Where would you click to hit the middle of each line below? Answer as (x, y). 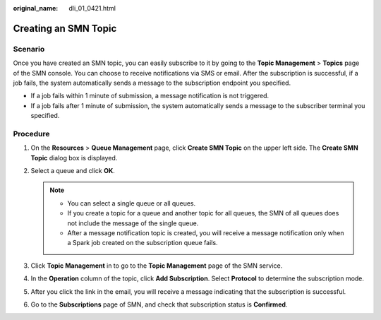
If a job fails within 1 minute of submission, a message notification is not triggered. (150, 96)
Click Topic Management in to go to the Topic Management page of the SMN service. (157, 266)
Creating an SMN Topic (65, 28)
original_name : (36, 8)
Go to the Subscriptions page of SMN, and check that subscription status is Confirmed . (159, 304)
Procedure (31, 134)
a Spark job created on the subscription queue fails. (143, 243)
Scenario (29, 49)
